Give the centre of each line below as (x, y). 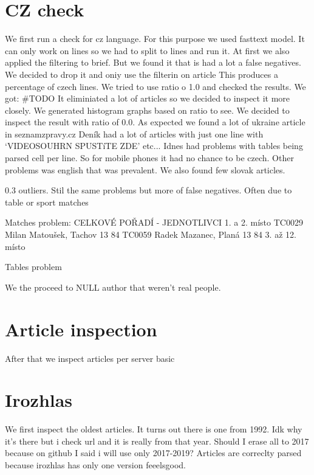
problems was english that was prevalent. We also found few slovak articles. (145, 169)
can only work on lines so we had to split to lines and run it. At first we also (147, 50)
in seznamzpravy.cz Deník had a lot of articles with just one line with (134, 133)
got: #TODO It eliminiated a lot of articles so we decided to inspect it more (148, 98)
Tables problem (33, 267)
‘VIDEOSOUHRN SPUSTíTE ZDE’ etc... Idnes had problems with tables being (154, 146)
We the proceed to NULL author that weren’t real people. (113, 287)
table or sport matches (47, 202)
